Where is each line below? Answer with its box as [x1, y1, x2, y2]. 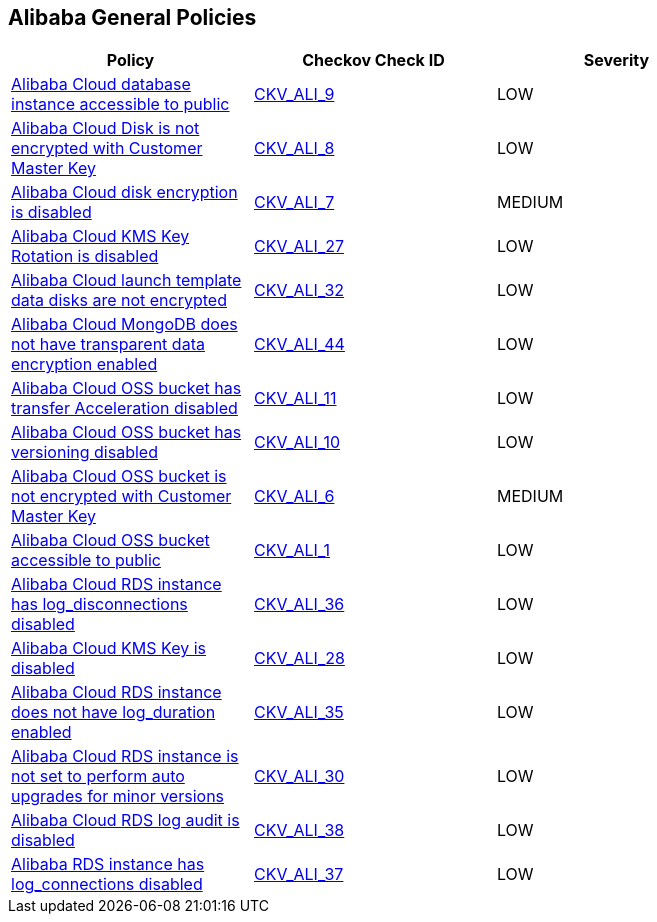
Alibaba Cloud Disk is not [11, 118, 200, 139]
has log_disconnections [11, 594, 188, 615]
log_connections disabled [11, 874, 203, 895]
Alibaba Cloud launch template [11, 270, 242, 291]
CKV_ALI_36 [253, 594, 345, 615]
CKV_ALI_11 [253, 388, 337, 409]
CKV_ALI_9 [253, 84, 335, 105]
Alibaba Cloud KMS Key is [11, 638, 206, 659]
